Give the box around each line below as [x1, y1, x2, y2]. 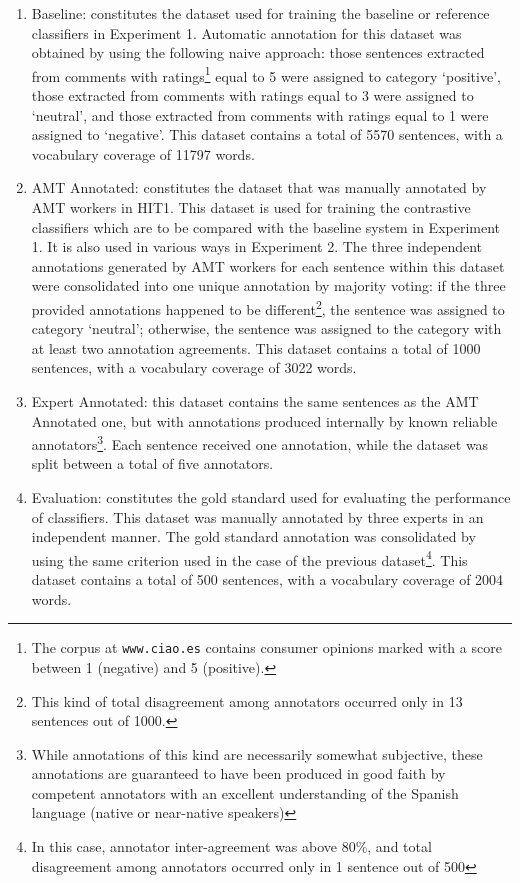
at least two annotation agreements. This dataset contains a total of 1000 [31, 337, 481, 358]
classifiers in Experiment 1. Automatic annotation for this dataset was [31, 22, 462, 43]
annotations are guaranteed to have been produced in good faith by [31, 763, 446, 784]
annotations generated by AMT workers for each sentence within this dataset [31, 255, 505, 276]
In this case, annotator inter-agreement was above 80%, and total [31, 836, 432, 857]
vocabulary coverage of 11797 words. [31, 143, 255, 164]
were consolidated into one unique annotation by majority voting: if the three [31, 275, 506, 296]
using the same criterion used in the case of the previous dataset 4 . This [31, 546, 468, 570]
